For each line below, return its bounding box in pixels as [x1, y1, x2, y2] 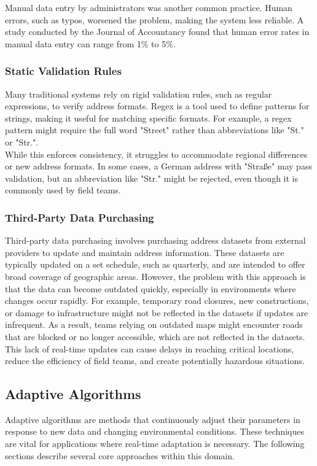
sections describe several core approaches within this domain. [5, 449, 235, 462]
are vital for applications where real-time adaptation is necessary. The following [5, 437, 305, 450]
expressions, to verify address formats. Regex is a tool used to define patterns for [5, 99, 310, 112]
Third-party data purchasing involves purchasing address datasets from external [5, 234, 306, 247]
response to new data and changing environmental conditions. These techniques [5, 425, 304, 438]
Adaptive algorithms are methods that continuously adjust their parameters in [5, 413, 300, 425]
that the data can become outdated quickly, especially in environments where [5, 282, 296, 295]
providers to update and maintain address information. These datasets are [5, 246, 284, 258]
